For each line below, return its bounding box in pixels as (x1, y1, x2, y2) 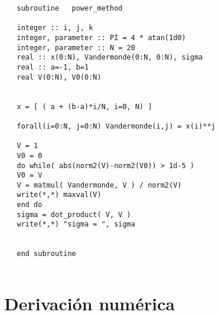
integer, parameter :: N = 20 (17, 43, 135, 52)
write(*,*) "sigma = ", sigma (17, 220, 135, 229)
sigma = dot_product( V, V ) (17, 210, 131, 219)
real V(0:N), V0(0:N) (17, 73, 102, 81)
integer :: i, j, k (17, 24, 93, 32)
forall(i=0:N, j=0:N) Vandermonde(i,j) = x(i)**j (17, 122, 215, 130)
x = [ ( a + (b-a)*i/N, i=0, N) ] (17, 102, 152, 111)
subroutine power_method (17, 4, 123, 12)
